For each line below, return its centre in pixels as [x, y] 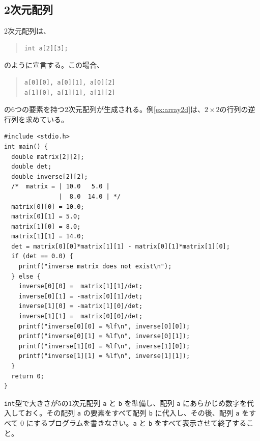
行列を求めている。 [36, 119]
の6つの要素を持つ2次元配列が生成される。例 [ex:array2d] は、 [105, 109]
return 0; [28, 376]
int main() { [26, 146]
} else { [26, 276]
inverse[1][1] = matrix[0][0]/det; [81, 316]
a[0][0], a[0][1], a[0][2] [70, 82]
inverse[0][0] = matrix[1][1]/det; [81, 286]
